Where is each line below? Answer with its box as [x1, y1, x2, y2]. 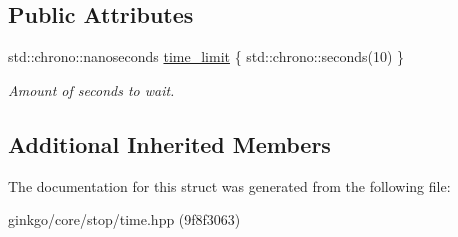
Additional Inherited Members [8, 128, 331, 159]
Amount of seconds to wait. [8, 79, 175, 100]
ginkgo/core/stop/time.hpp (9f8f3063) [8, 209, 241, 230]
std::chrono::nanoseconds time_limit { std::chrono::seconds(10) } [8, 46, 405, 67]
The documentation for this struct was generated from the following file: [8, 175, 451, 196]
